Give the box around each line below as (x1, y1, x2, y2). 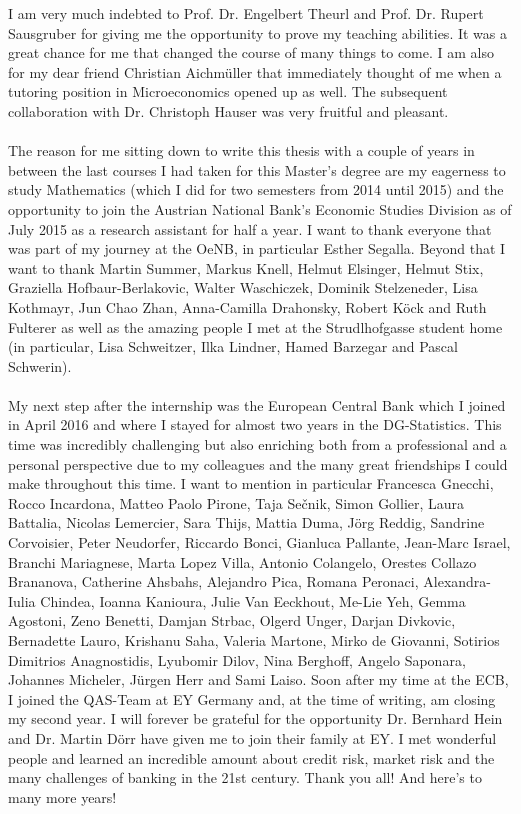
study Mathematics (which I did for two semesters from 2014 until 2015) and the (8, 179, 504, 200)
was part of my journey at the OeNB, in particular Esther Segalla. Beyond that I (8, 238, 506, 259)
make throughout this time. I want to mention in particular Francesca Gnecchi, (8, 473, 494, 494)
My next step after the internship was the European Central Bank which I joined (8, 394, 506, 415)
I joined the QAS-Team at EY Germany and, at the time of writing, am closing (8, 688, 496, 709)
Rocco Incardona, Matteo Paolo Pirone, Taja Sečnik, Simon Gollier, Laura (8, 492, 465, 513)
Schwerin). (8, 355, 72, 376)
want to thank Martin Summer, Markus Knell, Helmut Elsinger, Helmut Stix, (8, 257, 484, 278)
